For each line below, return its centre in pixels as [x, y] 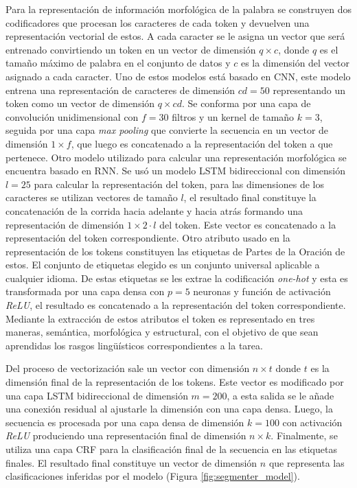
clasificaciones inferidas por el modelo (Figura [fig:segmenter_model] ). [153, 476]
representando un [309, 90]
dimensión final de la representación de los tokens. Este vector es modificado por [175, 382]
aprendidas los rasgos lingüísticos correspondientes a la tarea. [134, 345]
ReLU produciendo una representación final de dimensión [126, 435]
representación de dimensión [65, 224]
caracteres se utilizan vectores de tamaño [92, 197]
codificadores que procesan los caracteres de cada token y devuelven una [158, 22]
